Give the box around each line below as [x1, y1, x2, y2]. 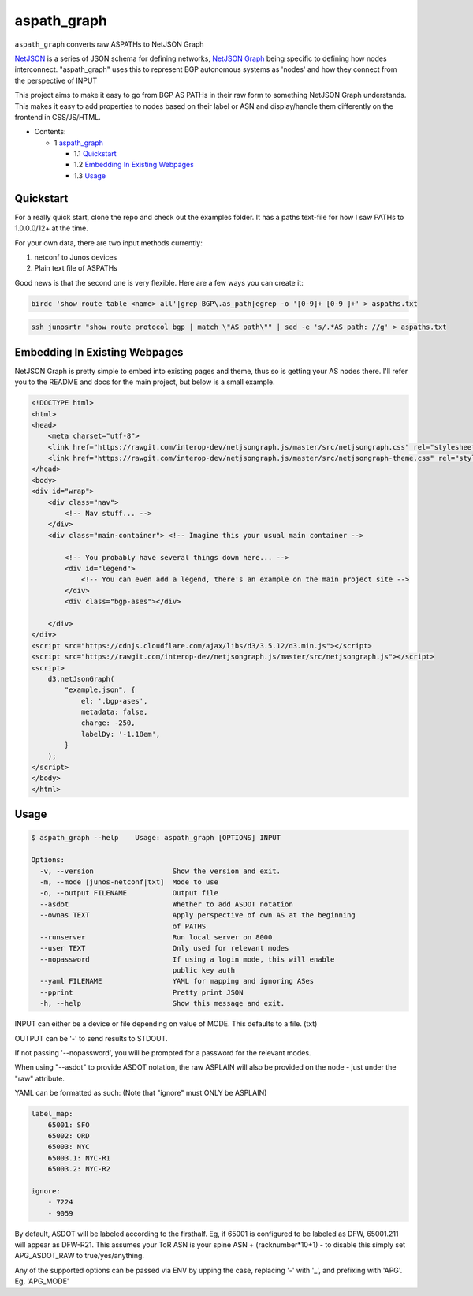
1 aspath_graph [54, 138, 104, 148]
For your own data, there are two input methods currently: [14, 237, 203, 248]
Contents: [34, 127, 66, 136]
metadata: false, [80, 708, 148, 717]
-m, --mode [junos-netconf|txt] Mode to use [39, 877, 218, 887]
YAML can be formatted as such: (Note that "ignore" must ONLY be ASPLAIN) [14, 1089, 267, 1098]
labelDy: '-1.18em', [80, 730, 161, 738]
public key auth [172, 966, 236, 975]
